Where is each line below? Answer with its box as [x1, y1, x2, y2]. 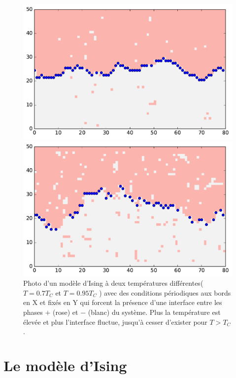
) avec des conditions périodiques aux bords [99, 287, 231, 298]
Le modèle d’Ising [3, 355, 127, 375]
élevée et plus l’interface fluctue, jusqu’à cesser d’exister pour [23, 316, 207, 327]
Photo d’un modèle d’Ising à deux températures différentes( [23, 278, 203, 288]
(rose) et [53, 306, 78, 317]
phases [23, 306, 43, 317]
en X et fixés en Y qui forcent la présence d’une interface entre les [23, 297, 222, 307]
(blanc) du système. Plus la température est [88, 306, 221, 317]
